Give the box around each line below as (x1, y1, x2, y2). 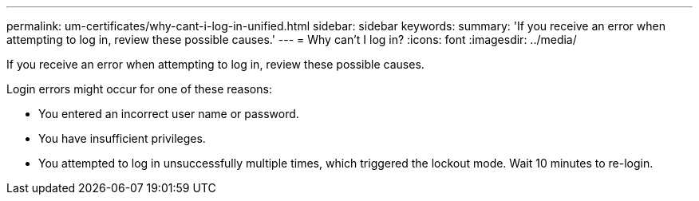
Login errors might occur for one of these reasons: (6, 82, 272, 96)
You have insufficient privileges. (38, 132, 206, 145)
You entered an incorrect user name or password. (38, 107, 299, 120)
